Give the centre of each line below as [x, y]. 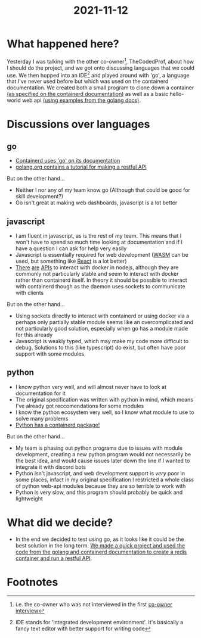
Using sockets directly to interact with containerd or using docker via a [102, 316]
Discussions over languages [78, 124]
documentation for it [41, 393]
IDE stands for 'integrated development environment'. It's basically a [99, 622]
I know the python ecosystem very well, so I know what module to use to [105, 412]
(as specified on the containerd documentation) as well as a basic [88, 94]
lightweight [29, 499]
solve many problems [42, 418]
